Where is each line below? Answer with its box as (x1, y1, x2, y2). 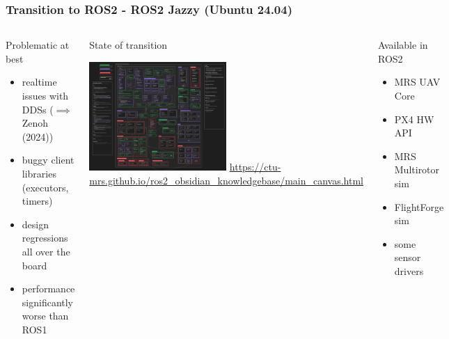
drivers (394, 263, 424, 278)
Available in (377, 38, 428, 52)
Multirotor (394, 162, 440, 177)
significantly (22, 294, 74, 309)
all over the (22, 244, 70, 258)
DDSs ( (22, 102, 54, 116)
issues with (22, 88, 69, 102)
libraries (22, 166, 56, 180)
